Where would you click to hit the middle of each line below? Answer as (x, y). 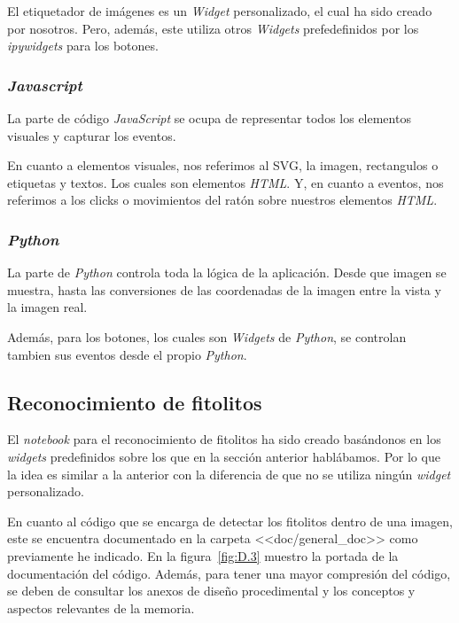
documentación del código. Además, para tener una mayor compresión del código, (229, 573)
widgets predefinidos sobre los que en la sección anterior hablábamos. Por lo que (224, 456)
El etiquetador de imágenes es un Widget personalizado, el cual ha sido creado (220, 11)
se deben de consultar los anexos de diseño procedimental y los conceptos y (211, 591)
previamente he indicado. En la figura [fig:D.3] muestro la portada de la (203, 555)
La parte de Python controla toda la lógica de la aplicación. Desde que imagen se (227, 273)
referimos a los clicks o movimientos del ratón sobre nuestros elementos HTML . (222, 200)
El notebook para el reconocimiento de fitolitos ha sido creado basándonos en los (224, 439)
